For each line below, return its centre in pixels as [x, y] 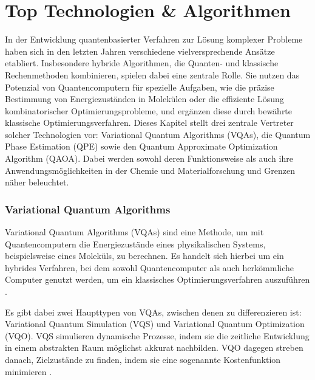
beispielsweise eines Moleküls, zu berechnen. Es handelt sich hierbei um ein [144, 256]
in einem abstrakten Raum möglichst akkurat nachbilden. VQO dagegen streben [154, 347]
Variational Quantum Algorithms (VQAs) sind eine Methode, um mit [134, 232]
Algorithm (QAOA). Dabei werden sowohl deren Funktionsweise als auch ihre [149, 158]
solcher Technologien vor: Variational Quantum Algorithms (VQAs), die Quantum [158, 134]
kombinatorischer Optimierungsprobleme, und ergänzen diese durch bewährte [149, 110]
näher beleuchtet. [37, 182]
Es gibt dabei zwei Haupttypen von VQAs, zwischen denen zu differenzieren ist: [153, 312]
